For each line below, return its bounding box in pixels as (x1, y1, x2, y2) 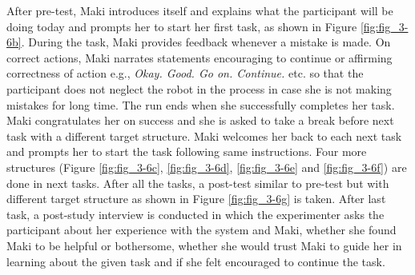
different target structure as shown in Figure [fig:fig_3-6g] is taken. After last (6, 190, 386, 207)
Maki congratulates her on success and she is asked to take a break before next (6, 112, 394, 129)
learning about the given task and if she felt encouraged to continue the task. (6, 253, 385, 269)
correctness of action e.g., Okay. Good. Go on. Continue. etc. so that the (6, 65, 364, 82)
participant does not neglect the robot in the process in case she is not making (6, 80, 392, 97)
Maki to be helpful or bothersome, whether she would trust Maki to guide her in (6, 237, 402, 253)
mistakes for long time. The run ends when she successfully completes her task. (6, 96, 395, 113)
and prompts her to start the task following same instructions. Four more (6, 143, 367, 160)
